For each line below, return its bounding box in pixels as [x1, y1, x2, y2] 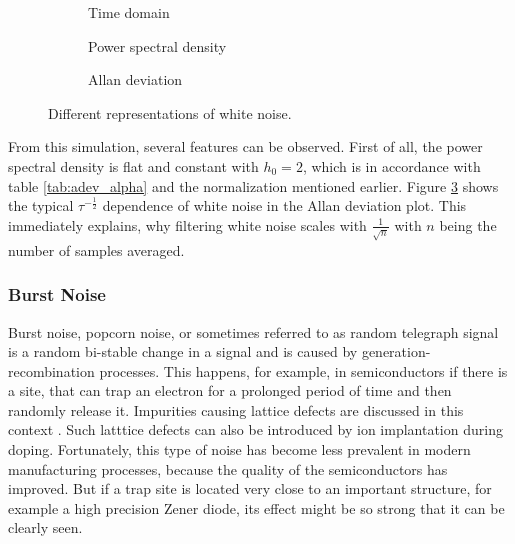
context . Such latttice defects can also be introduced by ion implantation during [8, 419, 503, 440]
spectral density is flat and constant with [8, 155, 259, 176]
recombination [8, 360, 95, 381]
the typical [8, 195, 74, 216]
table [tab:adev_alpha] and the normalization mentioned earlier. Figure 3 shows [8, 175, 499, 196]
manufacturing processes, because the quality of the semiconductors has [8, 458, 448, 479]
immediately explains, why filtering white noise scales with [8, 214, 367, 235]
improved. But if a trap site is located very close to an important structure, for [8, 478, 492, 499]
